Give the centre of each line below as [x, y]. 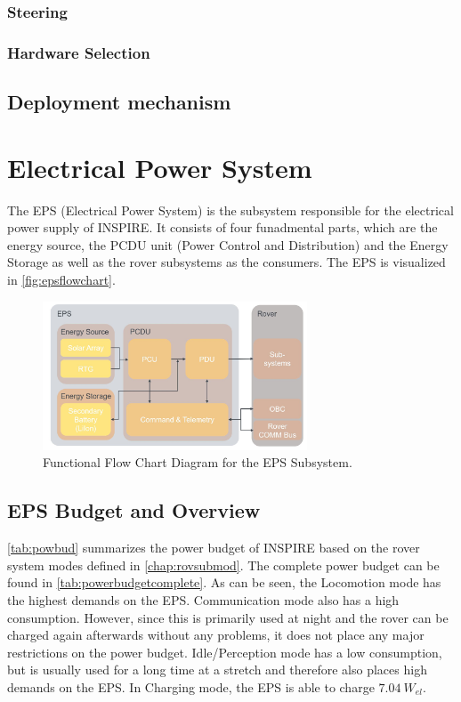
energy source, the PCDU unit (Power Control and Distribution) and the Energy [228, 244]
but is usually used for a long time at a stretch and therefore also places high [217, 670]
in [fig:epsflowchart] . [61, 279]
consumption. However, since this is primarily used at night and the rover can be [228, 617]
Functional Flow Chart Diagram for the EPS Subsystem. [198, 462]
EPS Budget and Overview [134, 510]
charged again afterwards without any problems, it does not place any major [216, 635]
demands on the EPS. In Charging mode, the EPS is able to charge [191, 686]
